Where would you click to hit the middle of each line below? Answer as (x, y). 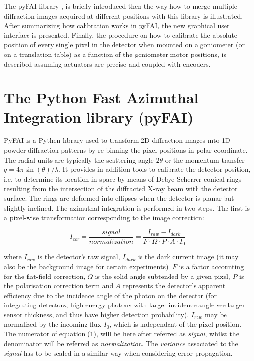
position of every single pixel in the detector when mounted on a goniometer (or (124, 44)
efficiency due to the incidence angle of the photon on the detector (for (110, 295)
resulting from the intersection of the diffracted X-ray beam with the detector (121, 188)
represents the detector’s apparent (174, 286)
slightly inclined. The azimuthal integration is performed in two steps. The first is (127, 208)
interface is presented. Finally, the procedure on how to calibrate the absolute (121, 35)
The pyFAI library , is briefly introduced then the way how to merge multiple (121, 6)
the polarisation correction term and (59, 286)
